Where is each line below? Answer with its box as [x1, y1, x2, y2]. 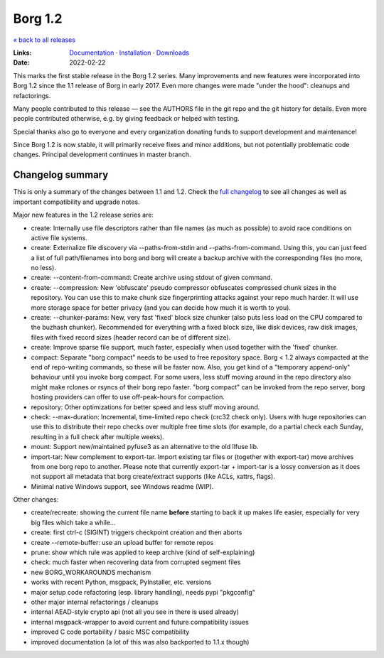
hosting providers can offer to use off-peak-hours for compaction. [31, 393, 225, 401]
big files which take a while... [31, 518, 116, 527]
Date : [13, 58, 30, 67]
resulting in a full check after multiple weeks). [31, 432, 165, 441]
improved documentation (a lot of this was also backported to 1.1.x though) [31, 637, 250, 646]
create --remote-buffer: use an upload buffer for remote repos [31, 538, 214, 546]
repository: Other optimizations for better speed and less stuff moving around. [31, 402, 260, 411]
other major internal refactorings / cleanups [31, 598, 159, 606]
